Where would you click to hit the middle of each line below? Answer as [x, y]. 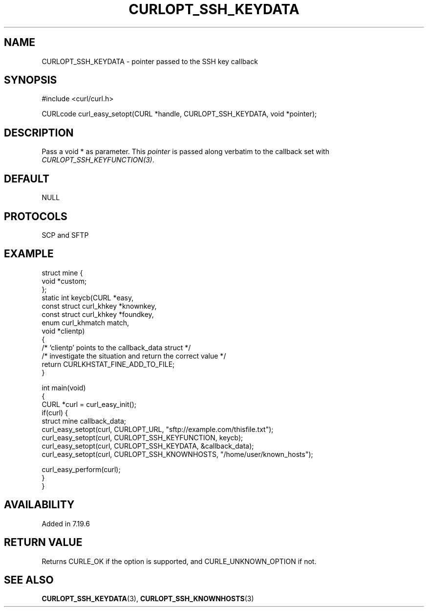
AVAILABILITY [39, 505]
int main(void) [64, 387]
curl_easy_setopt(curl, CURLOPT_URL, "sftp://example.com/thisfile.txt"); [158, 429]
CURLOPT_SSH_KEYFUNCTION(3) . [98, 160]
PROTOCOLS [36, 216]
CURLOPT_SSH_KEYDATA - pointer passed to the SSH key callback [150, 61]
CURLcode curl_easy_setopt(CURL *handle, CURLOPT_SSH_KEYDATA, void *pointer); [179, 114]
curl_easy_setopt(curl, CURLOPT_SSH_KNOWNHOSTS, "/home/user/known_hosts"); [177, 454]
